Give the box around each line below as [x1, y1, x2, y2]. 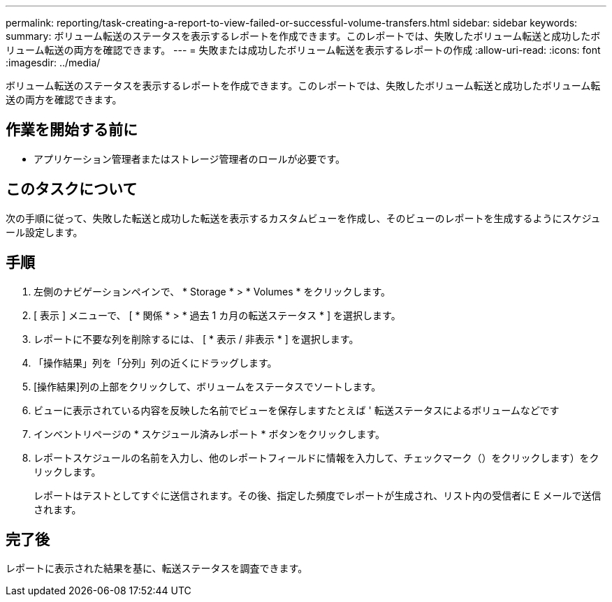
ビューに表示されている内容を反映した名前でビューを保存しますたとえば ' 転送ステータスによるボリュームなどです [34, 404, 560, 416]
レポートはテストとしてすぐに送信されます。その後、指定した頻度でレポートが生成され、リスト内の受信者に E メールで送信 [34, 489, 602, 501]
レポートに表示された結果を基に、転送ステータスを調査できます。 [6, 562, 308, 575]
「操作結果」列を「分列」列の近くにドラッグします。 [34, 356, 277, 369]
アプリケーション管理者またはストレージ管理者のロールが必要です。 [34, 152, 346, 165]
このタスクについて [6, 180, 138, 198]
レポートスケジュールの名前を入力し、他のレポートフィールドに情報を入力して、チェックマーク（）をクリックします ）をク [34, 451, 599, 464]
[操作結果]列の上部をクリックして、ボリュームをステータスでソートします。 [34, 380, 381, 392]
